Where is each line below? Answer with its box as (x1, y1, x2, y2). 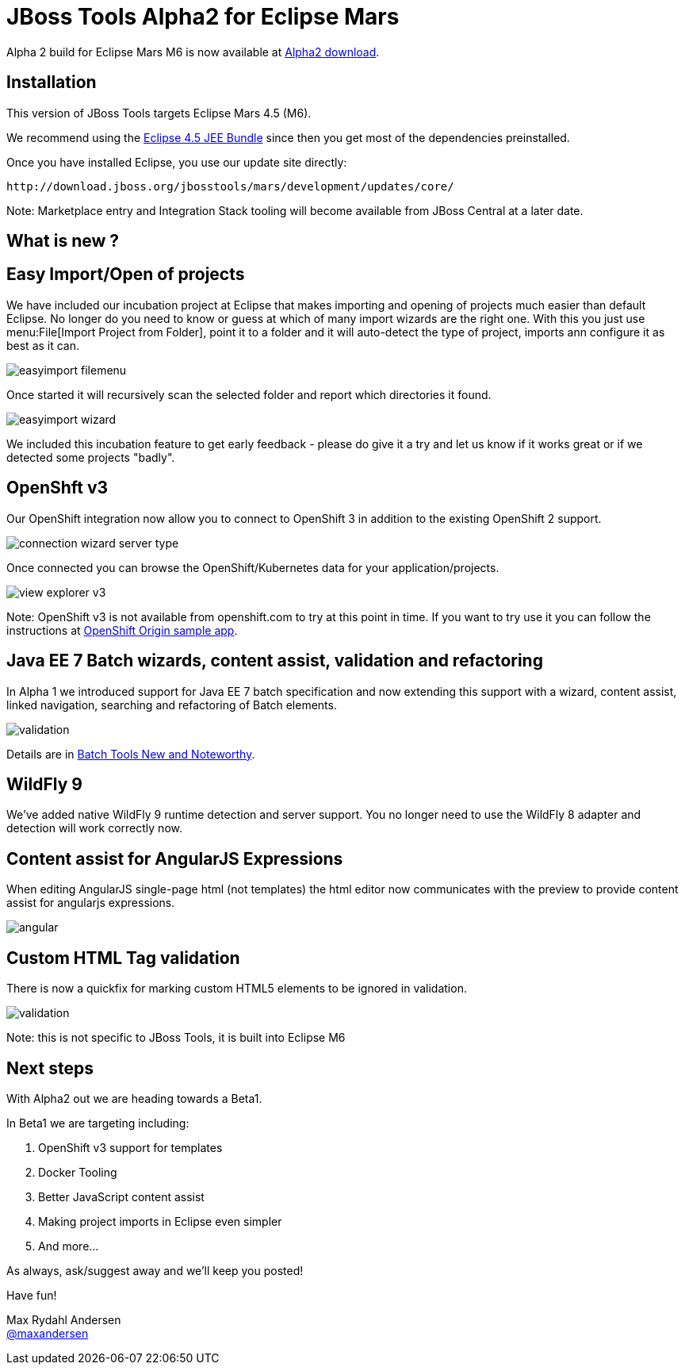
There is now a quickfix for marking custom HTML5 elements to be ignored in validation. (6, 981, 467, 996)
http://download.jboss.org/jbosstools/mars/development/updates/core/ (6, 179, 454, 193)
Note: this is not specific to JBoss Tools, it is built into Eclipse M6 (6, 1031, 346, 1045)
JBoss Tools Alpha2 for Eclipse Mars (6, 3, 400, 30)
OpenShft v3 (6, 478, 109, 498)
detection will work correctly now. (6, 821, 182, 835)
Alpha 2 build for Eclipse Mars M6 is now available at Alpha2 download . (6, 44, 380, 59)
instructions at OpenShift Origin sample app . (6, 623, 238, 637)
